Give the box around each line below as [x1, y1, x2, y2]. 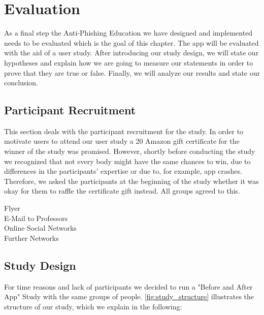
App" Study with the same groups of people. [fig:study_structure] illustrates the [4, 291, 254, 302]
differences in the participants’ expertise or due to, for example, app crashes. [4, 166, 242, 176]
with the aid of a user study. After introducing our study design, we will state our [4, 47, 259, 58]
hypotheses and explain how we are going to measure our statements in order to [4, 57, 253, 68]
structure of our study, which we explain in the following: [4, 301, 182, 311]
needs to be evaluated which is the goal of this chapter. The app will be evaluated [4, 37, 259, 48]
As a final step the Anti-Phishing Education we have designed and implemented [4, 27, 253, 38]
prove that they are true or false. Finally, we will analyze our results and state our [4, 67, 260, 78]
